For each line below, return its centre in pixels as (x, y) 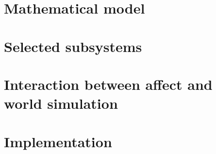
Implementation (58, 141)
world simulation (61, 103)
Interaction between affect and (108, 84)
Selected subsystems (73, 46)
